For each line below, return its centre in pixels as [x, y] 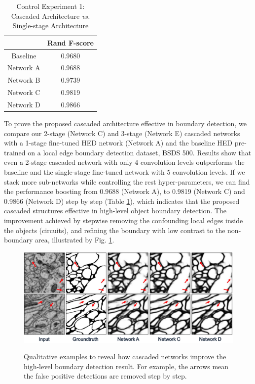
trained [15, 152]
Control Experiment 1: [51, 6]
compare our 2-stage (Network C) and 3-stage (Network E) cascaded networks [122, 133]
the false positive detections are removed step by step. [105, 376]
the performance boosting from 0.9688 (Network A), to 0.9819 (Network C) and [125, 191]
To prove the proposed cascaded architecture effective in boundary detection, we [125, 123]
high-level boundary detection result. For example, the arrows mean [126, 366]
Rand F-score [70, 42]
